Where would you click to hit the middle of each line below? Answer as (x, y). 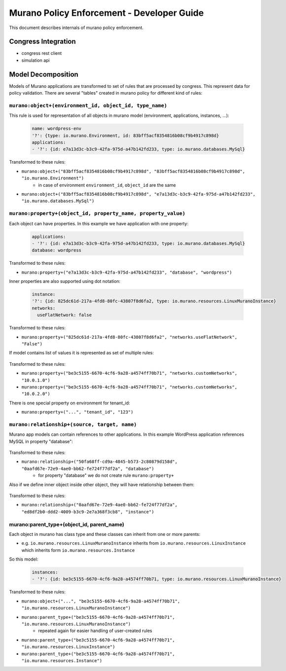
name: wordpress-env (56, 129)
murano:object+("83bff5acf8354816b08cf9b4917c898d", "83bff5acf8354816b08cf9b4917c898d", (133, 171)
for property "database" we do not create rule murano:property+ (106, 475)
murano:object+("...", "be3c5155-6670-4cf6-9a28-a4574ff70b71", (101, 601)
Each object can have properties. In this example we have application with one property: (99, 223)
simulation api (36, 60)
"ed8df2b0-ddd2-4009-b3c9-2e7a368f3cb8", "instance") (88, 512)
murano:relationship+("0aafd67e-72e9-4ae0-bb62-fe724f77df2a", (99, 505)
